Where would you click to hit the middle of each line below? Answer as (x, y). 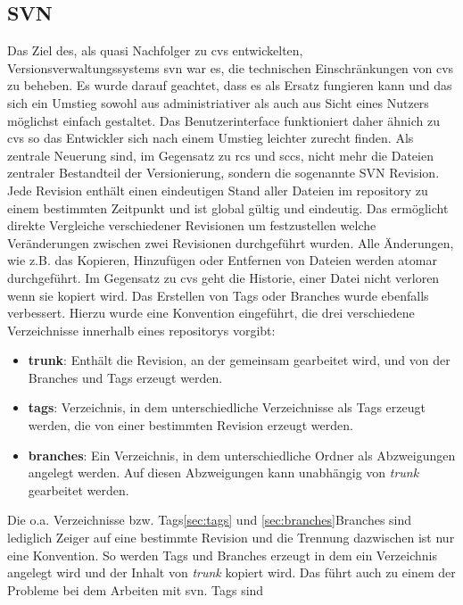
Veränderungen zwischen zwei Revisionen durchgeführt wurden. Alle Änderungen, (231, 242)
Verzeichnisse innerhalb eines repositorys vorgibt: (141, 330)
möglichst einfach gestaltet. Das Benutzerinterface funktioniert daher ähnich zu (223, 120)
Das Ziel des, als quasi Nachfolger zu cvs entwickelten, (155, 50)
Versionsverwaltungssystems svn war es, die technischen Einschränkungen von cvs (231, 67)
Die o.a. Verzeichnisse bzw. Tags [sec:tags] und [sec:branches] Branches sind (210, 520)
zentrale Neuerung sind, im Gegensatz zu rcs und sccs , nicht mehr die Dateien (220, 155)
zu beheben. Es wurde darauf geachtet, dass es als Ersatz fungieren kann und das (230, 85)
